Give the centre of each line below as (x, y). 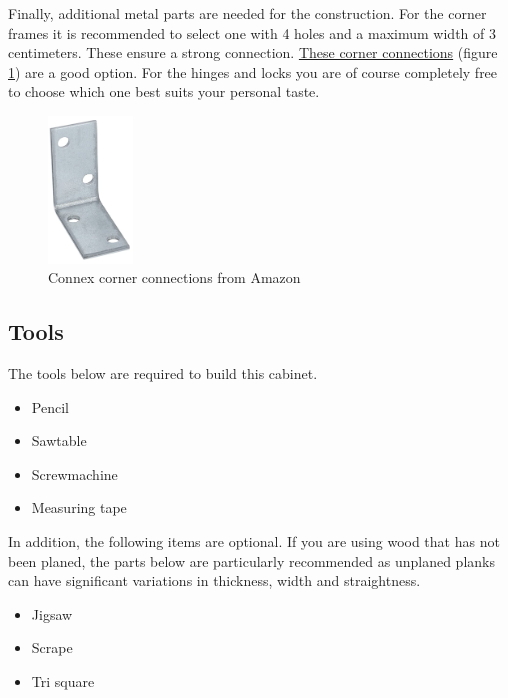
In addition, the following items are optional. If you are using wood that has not (254, 541)
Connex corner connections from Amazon (174, 277)
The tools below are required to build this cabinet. (163, 373)
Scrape (52, 647)
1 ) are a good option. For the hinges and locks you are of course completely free (253, 71)
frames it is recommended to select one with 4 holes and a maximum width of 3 (252, 32)
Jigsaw (52, 613)
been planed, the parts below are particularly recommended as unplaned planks (251, 560)
